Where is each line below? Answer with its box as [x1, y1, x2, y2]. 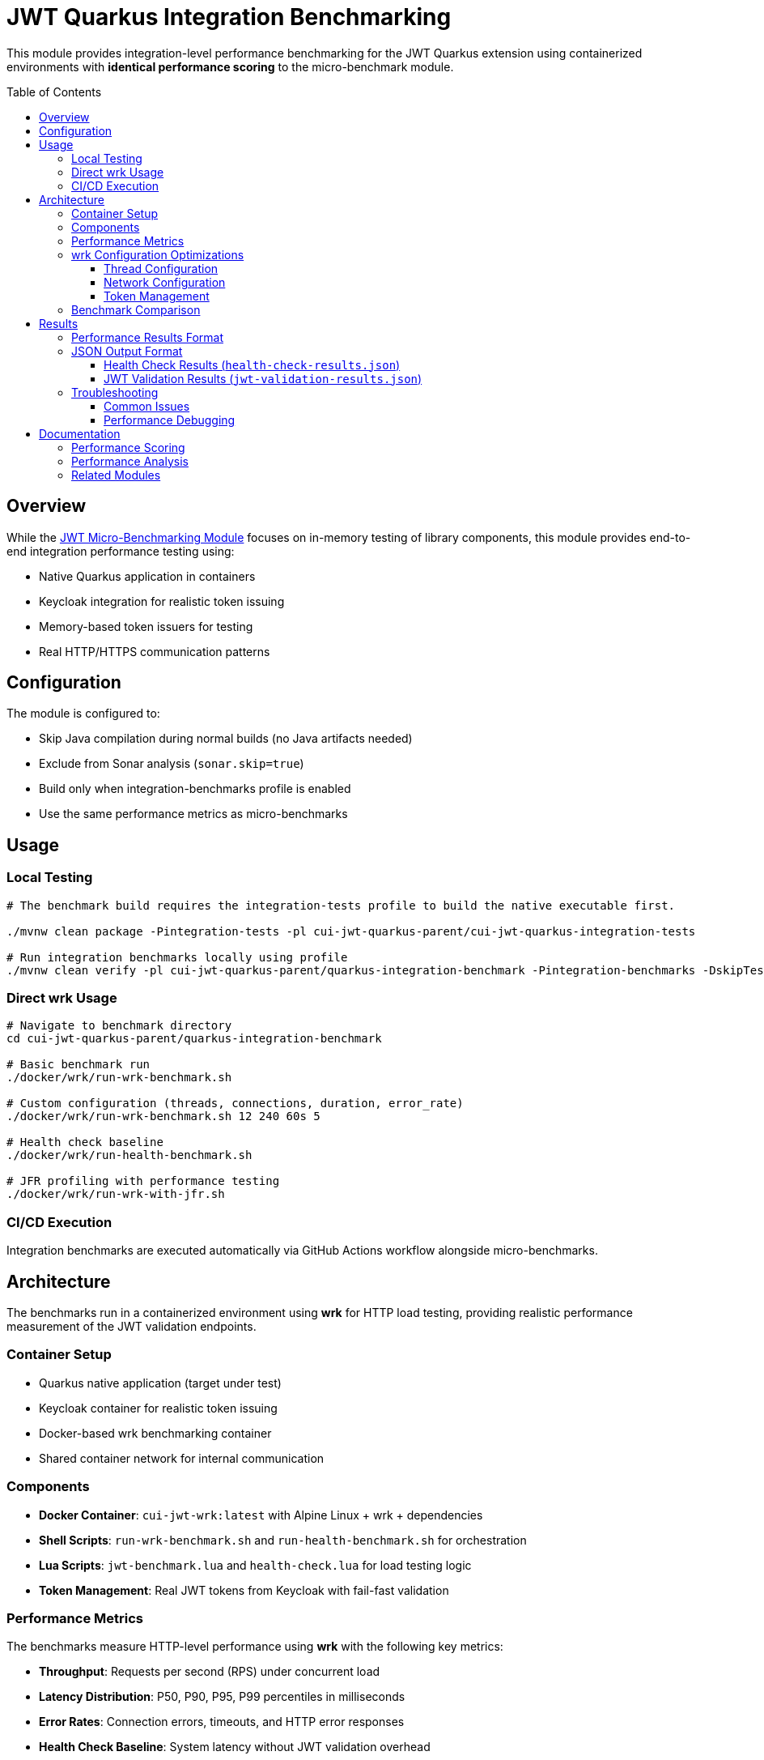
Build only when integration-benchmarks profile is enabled [39, 782, 351, 796]
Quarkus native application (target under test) [39, 1375, 282, 1390]
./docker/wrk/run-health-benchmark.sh [6, 1148, 253, 1162]
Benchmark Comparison [71, 302, 201, 317]
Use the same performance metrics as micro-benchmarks [39, 807, 348, 821]
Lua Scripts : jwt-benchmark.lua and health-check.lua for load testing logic [39, 1558, 472, 1572]
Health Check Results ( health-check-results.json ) [104, 357, 401, 372]
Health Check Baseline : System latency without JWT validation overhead [39, 1740, 431, 1754]
